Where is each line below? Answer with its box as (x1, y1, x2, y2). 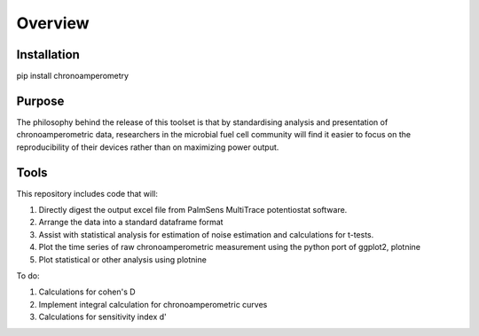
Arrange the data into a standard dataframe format (38, 217, 224, 228)
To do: (16, 270, 40, 281)
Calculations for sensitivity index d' (38, 311, 168, 323)
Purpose (16, 93, 65, 108)
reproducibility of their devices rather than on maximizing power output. (16, 142, 279, 152)
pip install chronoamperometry (16, 71, 129, 82)
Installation (16, 47, 80, 62)
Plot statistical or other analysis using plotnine (38, 254, 208, 265)
